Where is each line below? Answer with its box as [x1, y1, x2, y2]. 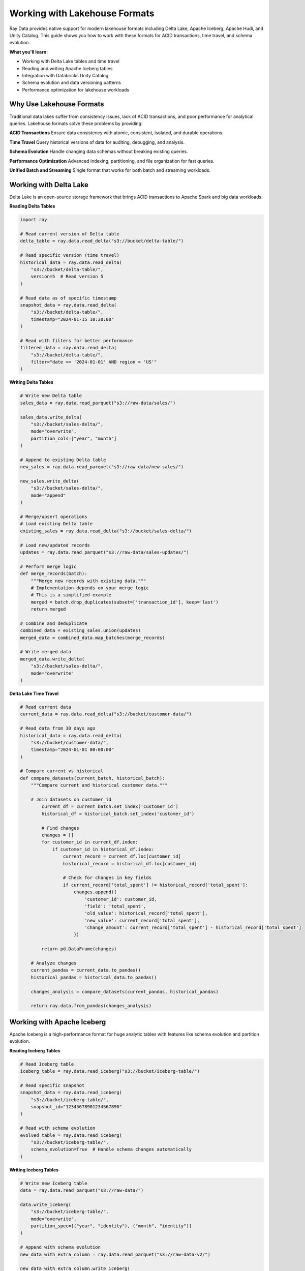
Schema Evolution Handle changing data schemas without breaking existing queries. [9, 148, 188, 155]
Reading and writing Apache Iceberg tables [22, 65, 113, 71]
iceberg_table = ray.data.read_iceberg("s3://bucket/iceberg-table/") [20, 1068, 200, 1074]
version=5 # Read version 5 [30, 274, 104, 280]
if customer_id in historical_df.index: [52, 846, 155, 852]
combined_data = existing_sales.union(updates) [20, 628, 141, 633]
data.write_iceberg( [20, 1201, 71, 1207]
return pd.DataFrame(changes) [41, 946, 117, 952]
